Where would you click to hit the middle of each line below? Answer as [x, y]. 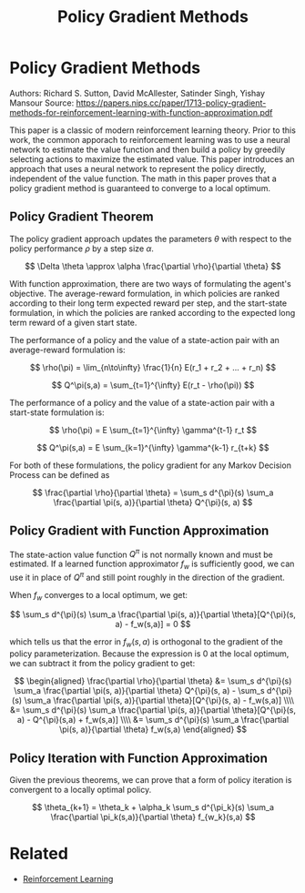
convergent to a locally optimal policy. [81, 790]
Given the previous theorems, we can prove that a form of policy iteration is [151, 780]
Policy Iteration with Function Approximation [139, 758]
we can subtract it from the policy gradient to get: [102, 664]
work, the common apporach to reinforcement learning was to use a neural [150, 139]
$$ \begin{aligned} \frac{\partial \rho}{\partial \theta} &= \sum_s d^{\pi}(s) [153, 681]
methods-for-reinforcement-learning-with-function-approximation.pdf [141, 112]
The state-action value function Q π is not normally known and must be [141, 553]
